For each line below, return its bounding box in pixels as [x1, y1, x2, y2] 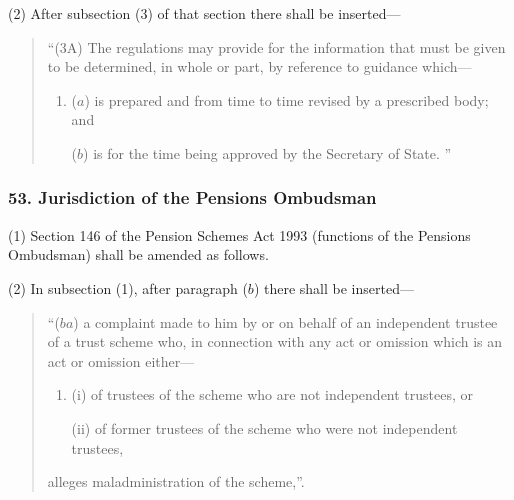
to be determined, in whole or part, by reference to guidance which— [47, 56, 472, 77]
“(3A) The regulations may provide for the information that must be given [47, 36, 506, 57]
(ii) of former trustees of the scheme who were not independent [71, 417, 458, 438]
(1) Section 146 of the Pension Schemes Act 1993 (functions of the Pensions [8, 224, 471, 245]
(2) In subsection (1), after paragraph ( [8, 277, 248, 298]
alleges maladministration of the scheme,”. [47, 471, 305, 492]
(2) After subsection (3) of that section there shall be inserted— [8, 3, 401, 23]
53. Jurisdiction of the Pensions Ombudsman [8, 185, 377, 210]
